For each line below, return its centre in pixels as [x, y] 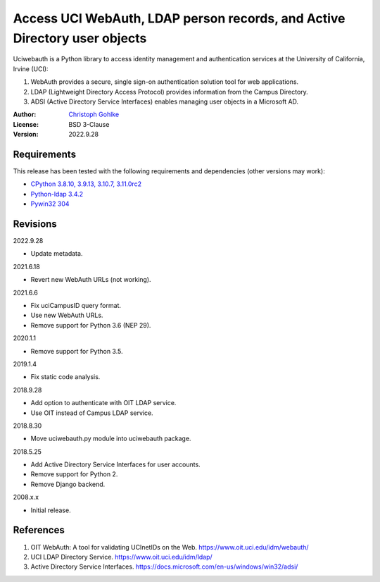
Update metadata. [57, 254]
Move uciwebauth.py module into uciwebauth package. [111, 439]
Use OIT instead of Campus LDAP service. [92, 413]
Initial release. [51, 510]
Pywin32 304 [50, 204]
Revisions [35, 224]
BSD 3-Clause [89, 124]
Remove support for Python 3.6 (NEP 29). [91, 325]
